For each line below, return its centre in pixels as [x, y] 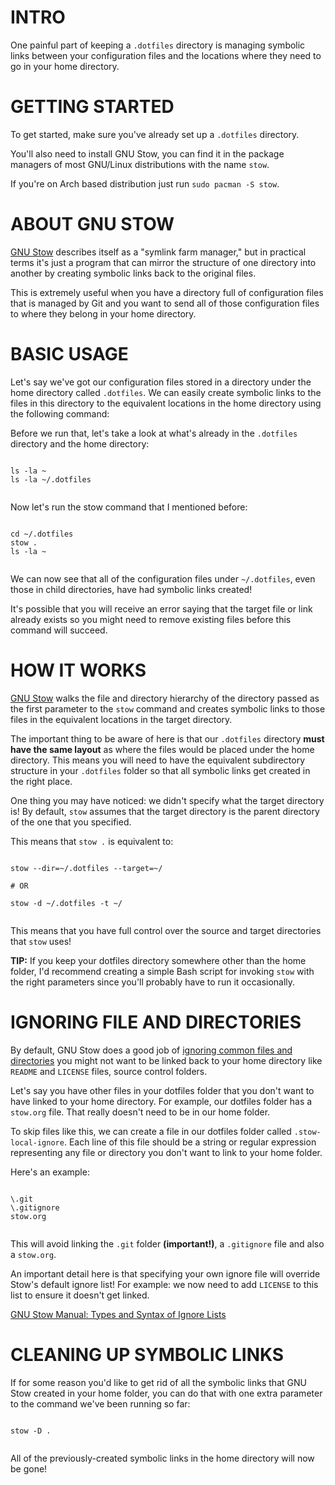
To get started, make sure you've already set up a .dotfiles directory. [155, 134]
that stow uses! [41, 941]
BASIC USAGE [69, 354]
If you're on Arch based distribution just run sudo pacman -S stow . [145, 183]
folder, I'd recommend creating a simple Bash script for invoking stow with [162, 971]
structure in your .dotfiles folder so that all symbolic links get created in [160, 770]
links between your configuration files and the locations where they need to [166, 55]
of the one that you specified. [71, 822]
